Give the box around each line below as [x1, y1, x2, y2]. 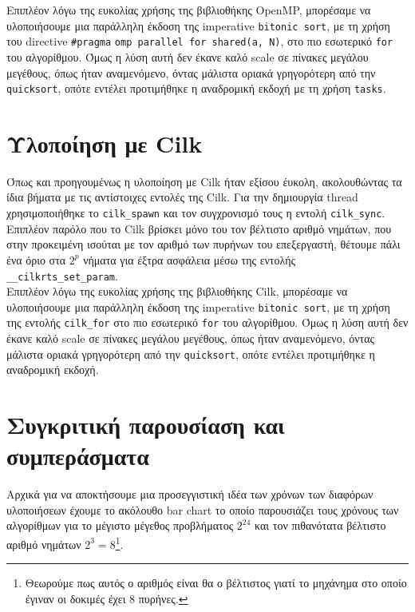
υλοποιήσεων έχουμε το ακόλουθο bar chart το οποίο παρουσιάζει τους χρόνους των [6, 501, 399, 518]
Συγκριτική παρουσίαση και [6, 408, 285, 441]
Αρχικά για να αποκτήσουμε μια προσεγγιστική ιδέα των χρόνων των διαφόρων [6, 486, 373, 503]
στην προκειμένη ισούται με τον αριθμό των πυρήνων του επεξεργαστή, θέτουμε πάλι [6, 236, 401, 252]
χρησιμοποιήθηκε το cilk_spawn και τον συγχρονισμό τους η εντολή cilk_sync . [6, 205, 385, 221]
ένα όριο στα [6, 251, 66, 268]
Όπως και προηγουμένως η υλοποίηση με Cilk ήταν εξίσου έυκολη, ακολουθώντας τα [6, 173, 402, 189]
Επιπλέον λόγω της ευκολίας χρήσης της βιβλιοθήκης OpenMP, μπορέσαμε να [6, 2, 371, 18]
